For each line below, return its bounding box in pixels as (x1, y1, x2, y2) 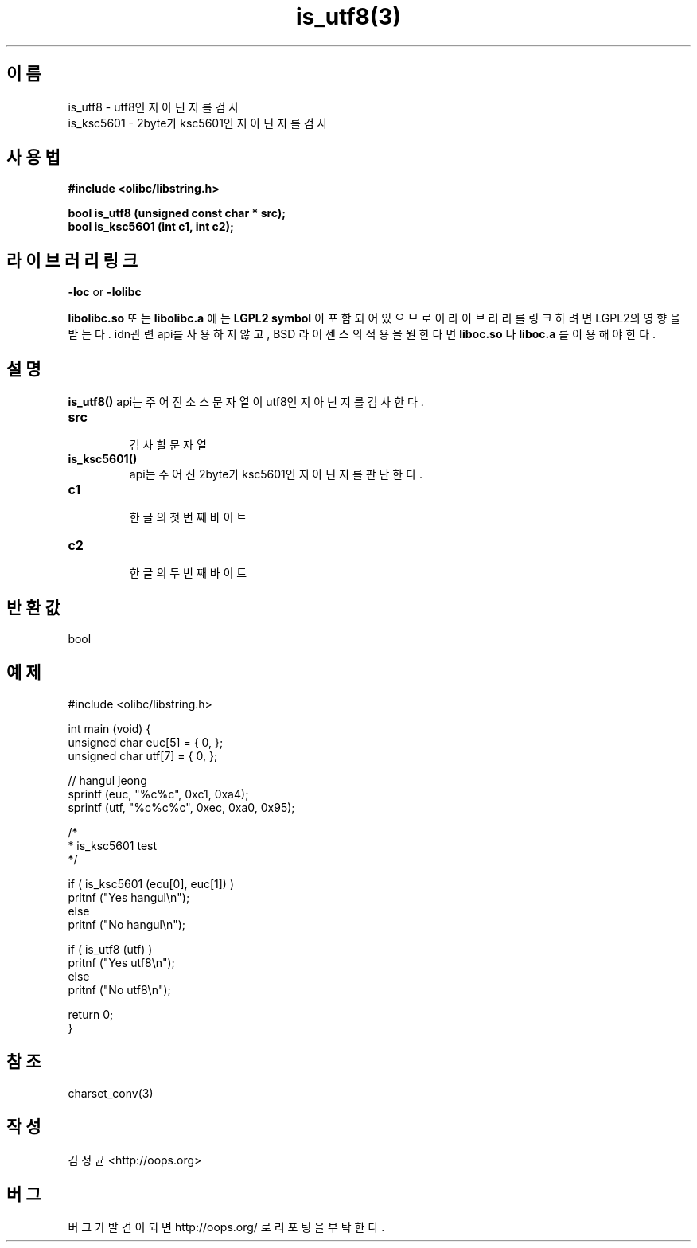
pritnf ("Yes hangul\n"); (68, 890, 190, 904)
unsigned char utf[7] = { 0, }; (68, 748, 218, 762)
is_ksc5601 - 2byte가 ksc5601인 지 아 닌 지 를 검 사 (68, 115, 328, 130)
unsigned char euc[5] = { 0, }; (68, 735, 224, 749)
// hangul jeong (68, 773, 147, 787)
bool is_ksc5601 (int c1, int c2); (68, 220, 234, 234)
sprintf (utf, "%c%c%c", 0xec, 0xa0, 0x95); (68, 800, 295, 814)
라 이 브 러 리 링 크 (6, 250, 138, 271)
